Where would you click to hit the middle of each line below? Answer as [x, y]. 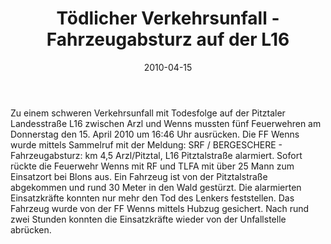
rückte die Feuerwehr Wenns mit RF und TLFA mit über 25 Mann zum [152, 166]
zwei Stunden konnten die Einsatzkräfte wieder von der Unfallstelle [148, 219]
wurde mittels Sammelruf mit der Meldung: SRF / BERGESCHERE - [146, 144]
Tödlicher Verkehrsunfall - [168, 18]
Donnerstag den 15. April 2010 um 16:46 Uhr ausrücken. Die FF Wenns [155, 134]
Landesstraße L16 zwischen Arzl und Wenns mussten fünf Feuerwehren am [166, 123]
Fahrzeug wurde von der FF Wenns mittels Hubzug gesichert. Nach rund [160, 208]
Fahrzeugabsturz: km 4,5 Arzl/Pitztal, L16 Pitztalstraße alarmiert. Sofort [156, 155]
